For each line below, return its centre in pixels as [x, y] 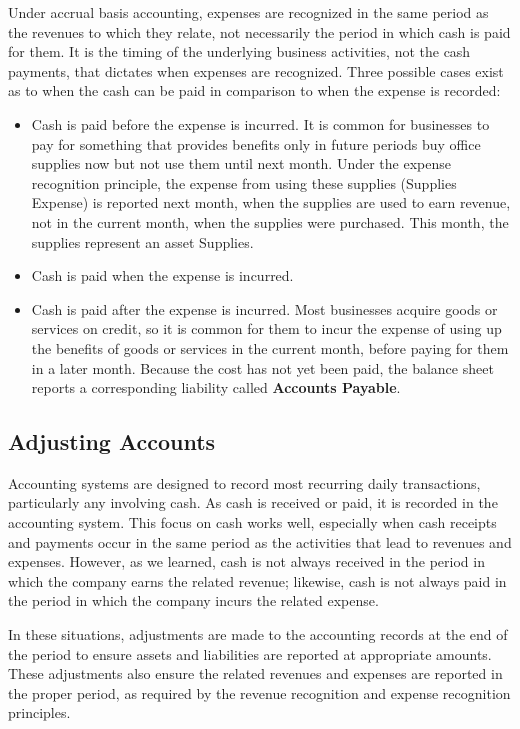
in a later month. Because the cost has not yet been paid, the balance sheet [262, 367]
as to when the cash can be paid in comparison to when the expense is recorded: [254, 90]
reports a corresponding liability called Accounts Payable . [216, 387]
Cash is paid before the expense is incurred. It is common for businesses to [260, 123]
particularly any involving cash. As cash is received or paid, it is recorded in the [253, 502]
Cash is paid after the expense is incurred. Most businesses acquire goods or [264, 308]
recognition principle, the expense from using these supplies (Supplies [244, 182]
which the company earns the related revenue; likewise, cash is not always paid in [257, 580]
